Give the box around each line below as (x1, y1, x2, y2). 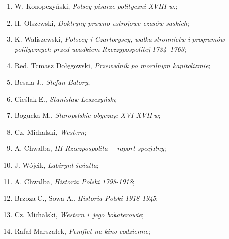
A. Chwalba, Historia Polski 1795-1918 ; (14, 176, 135, 186)
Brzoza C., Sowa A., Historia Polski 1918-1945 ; (14, 193, 158, 203)
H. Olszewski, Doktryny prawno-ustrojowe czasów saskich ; (14, 17, 189, 28)
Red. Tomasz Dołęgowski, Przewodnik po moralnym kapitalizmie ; (14, 60, 211, 70)
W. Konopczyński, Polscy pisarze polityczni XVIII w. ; (14, 1, 178, 11)
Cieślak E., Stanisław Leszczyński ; (14, 93, 117, 103)
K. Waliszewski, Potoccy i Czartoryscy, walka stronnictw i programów (14, 34, 225, 44)
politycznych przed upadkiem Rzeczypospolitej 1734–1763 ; (14, 43, 186, 54)
